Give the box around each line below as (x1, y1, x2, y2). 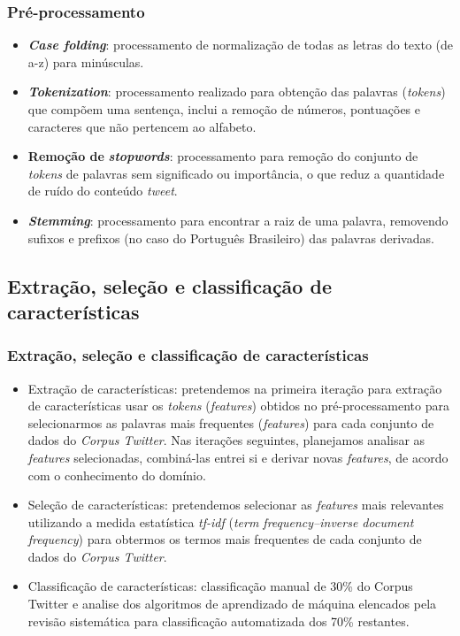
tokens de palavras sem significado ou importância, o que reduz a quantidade (27, 164, 445, 182)
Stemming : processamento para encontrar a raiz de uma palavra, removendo (27, 211, 448, 229)
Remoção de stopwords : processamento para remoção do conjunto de (27, 147, 418, 165)
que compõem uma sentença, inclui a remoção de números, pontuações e (27, 100, 420, 118)
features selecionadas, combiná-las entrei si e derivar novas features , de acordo (27, 448, 448, 466)
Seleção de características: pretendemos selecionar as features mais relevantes (27, 495, 444, 514)
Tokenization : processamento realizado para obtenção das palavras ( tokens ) (27, 82, 446, 101)
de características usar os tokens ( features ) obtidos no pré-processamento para (27, 396, 449, 415)
